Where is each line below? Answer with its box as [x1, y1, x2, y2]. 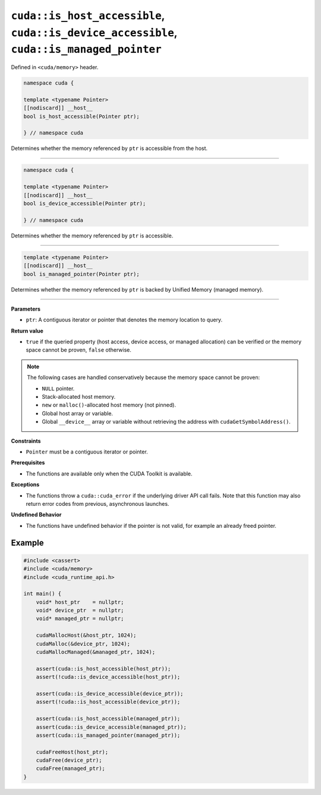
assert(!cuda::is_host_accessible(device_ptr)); [36, 699, 181, 705]
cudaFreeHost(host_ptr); [36, 749, 109, 755]
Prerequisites [11, 459, 45, 467]
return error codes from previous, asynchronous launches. [26, 500, 169, 507]
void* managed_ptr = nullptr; [36, 615, 124, 622]
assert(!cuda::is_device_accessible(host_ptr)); [36, 674, 181, 681]
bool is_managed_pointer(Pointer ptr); [23, 271, 140, 277]
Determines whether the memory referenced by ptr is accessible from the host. [11, 145, 208, 152]
